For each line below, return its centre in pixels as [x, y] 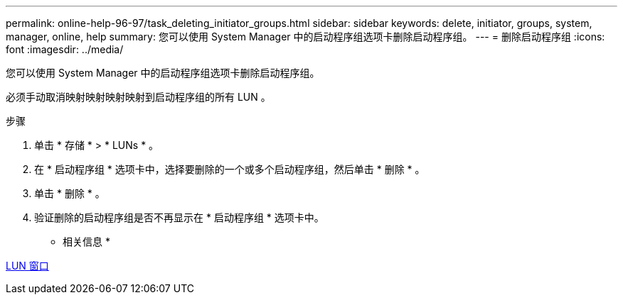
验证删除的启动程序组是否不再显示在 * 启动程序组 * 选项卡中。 [179, 217]
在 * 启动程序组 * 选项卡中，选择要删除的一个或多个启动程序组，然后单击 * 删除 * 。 [230, 169]
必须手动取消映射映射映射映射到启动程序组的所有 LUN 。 [138, 97]
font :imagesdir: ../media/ [65, 49]
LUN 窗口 [27, 266]
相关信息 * [86, 241]
